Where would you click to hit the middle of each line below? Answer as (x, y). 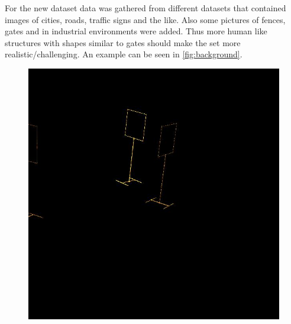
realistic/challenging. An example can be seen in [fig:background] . (124, 54)
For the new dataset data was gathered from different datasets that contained (145, 8)
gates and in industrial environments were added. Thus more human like (136, 31)
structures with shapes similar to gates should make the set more (123, 42)
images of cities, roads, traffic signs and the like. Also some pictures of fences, (145, 19)
